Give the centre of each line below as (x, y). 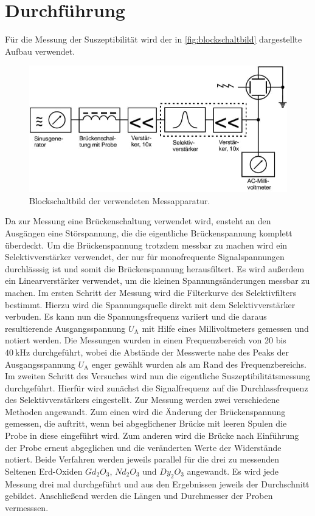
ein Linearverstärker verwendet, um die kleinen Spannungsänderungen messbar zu (157, 280)
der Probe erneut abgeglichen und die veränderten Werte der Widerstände (143, 447)
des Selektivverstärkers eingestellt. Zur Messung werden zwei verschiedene (142, 400)
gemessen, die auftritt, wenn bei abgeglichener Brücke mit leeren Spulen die (146, 423)
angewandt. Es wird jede (233, 471)
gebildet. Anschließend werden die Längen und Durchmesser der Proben (139, 496)
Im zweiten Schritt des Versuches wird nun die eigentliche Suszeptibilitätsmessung (157, 376)
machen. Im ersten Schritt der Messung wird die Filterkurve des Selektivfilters (151, 292)
